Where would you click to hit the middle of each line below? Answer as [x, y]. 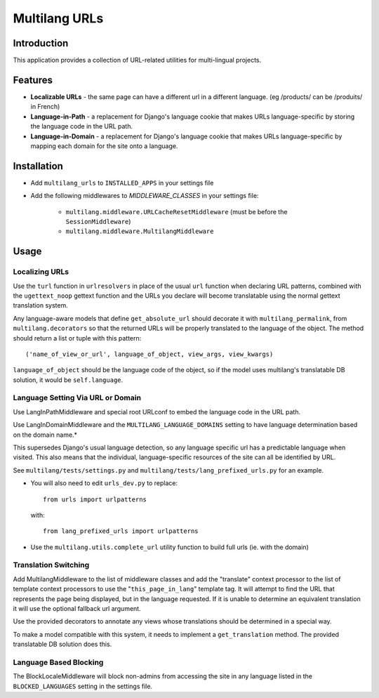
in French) [45, 107]
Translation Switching [51, 565]
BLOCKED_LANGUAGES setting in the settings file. [83, 686]
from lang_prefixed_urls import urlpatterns [121, 531]
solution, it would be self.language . [68, 380]
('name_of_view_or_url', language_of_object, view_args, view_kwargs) [149, 354]
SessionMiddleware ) [98, 222]
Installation [38, 166]
